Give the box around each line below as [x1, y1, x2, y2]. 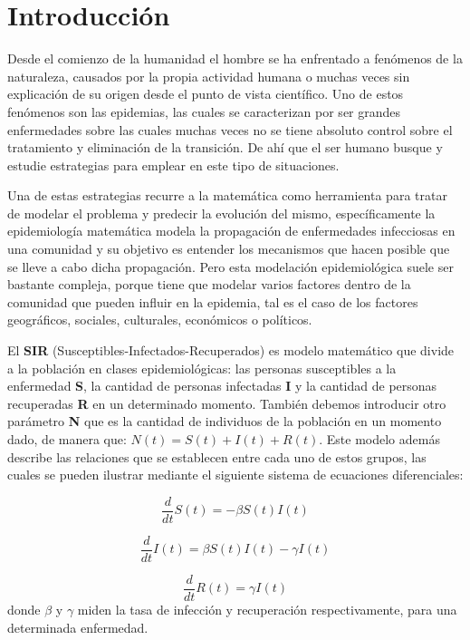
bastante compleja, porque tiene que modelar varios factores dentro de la [7, 275, 411, 294]
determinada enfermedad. [7, 617, 149, 636]
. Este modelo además [319, 430, 440, 448]
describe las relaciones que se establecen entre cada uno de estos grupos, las [7, 447, 427, 466]
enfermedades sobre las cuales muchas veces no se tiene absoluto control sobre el [7, 120, 453, 139]
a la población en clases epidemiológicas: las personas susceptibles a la [7, 358, 397, 377]
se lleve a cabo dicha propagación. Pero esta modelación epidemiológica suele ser [7, 257, 454, 276]
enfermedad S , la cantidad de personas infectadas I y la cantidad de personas [7, 376, 437, 395]
